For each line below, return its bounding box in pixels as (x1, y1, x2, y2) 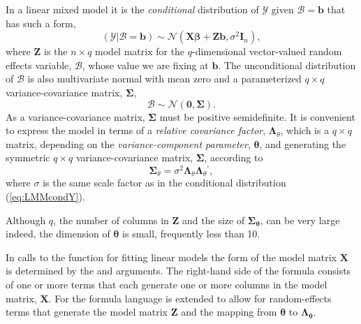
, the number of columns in (53, 212, 169, 227)
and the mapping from (181, 304, 277, 319)
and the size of (182, 212, 245, 227)
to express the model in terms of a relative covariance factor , (6, 123, 266, 138)
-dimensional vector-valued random (192, 44, 342, 59)
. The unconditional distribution (218, 57, 356, 72)
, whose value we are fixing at (82, 57, 209, 72)
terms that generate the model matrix (6, 304, 168, 319)
